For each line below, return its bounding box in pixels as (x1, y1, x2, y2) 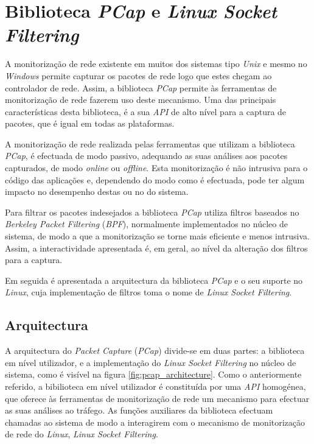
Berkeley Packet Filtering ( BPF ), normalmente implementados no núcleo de (5, 217, 288, 230)
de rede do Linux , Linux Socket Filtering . (5, 428, 158, 440)
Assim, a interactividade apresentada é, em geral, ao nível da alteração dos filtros (5, 241, 308, 254)
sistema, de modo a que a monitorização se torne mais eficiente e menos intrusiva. (5, 230, 310, 242)
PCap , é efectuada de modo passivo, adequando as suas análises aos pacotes (5, 149, 288, 162)
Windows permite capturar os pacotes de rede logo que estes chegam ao (5, 69, 272, 82)
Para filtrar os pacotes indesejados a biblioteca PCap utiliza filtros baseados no (5, 205, 299, 218)
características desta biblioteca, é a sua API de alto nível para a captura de (5, 105, 287, 118)
